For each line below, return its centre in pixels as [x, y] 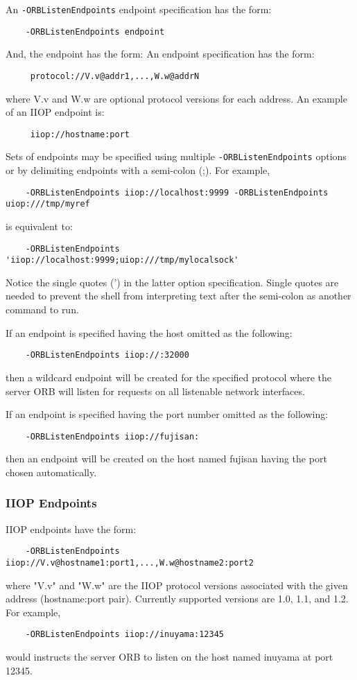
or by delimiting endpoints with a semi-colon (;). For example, [138, 170]
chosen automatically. [51, 472]
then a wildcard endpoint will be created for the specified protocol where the [169, 377]
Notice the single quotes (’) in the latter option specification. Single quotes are [172, 282]
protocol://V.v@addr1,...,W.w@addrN [115, 76]
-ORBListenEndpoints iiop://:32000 [107, 355]
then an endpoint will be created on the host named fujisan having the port [166, 459]
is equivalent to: [39, 226]
